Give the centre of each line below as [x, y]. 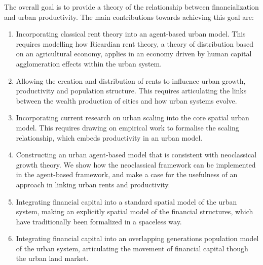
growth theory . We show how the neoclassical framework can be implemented [136, 164]
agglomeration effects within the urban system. [89, 63]
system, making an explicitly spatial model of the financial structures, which [135, 211]
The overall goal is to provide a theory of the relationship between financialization [131, 7]
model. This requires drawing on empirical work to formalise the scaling [127, 127]
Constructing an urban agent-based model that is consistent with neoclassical [136, 155]
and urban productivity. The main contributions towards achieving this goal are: [129, 16]
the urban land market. [52, 258]
